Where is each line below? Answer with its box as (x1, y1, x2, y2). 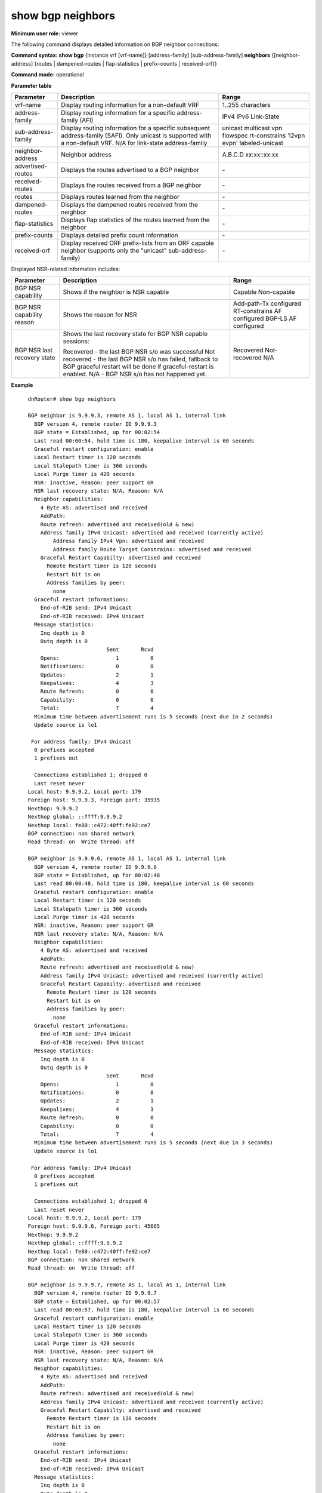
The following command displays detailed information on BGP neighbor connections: (11, 41, 219, 48)
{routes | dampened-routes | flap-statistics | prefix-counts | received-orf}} (34, 60, 217, 67)
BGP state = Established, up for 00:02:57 (33, 1298, 160, 1305)
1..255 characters (222, 100, 271, 109)
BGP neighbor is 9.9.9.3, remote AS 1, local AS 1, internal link (27, 412, 226, 419)
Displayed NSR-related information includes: (11, 265, 120, 272)
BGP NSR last (14, 346, 53, 355)
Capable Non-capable (233, 288, 295, 296)
